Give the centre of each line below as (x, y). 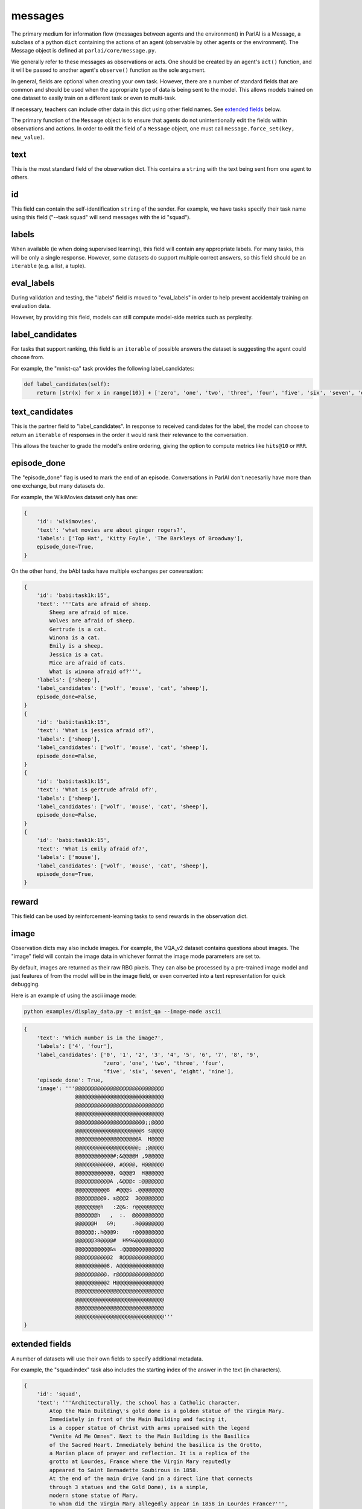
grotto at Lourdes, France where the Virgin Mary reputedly (140, 1462)
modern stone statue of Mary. (94, 1495)
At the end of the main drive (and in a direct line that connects (151, 1479)
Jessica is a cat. (76, 654)
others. (20, 177)
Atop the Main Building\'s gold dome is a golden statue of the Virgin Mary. (167, 1411)
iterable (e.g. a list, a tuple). (49, 266)
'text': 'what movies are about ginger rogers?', (111, 530)
